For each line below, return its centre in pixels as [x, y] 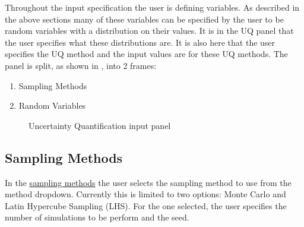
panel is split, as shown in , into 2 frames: [81, 65]
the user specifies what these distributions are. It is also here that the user [140, 42]
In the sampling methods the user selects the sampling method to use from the [148, 182]
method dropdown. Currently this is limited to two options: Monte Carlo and [145, 194]
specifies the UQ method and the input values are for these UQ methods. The [146, 54]
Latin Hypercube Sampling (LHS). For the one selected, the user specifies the [146, 205]
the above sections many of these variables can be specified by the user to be [144, 19]
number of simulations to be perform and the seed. [97, 217]
